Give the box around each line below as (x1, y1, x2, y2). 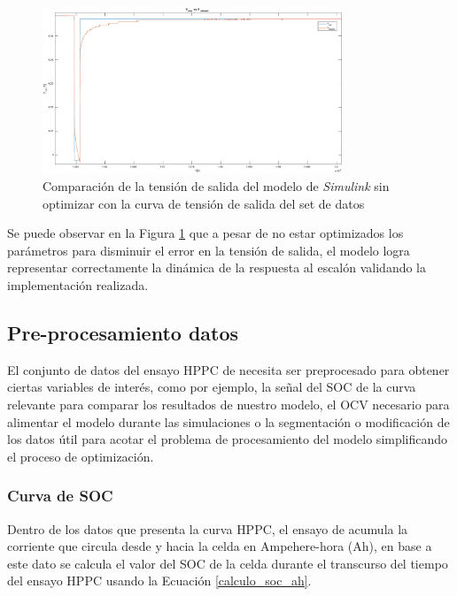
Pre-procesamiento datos (7, 319, 239, 347)
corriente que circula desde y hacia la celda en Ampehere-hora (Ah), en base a (7, 537, 432, 555)
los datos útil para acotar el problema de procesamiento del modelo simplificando (7, 430, 448, 448)
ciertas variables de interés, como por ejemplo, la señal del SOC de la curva (7, 378, 416, 396)
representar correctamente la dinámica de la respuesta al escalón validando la (7, 258, 427, 277)
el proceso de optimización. (7, 447, 154, 465)
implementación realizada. (7, 276, 149, 294)
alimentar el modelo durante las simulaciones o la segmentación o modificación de (7, 412, 450, 431)
